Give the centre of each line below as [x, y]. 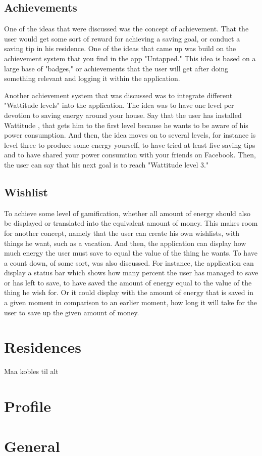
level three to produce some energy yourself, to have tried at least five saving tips [130, 144]
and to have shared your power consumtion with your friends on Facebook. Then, [130, 155]
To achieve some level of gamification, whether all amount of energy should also [127, 213]
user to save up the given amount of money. [72, 312]
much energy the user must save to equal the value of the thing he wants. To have [131, 253]
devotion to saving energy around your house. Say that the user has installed [123, 115]
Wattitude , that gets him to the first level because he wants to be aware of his [126, 125]
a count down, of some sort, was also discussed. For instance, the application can [129, 262]
